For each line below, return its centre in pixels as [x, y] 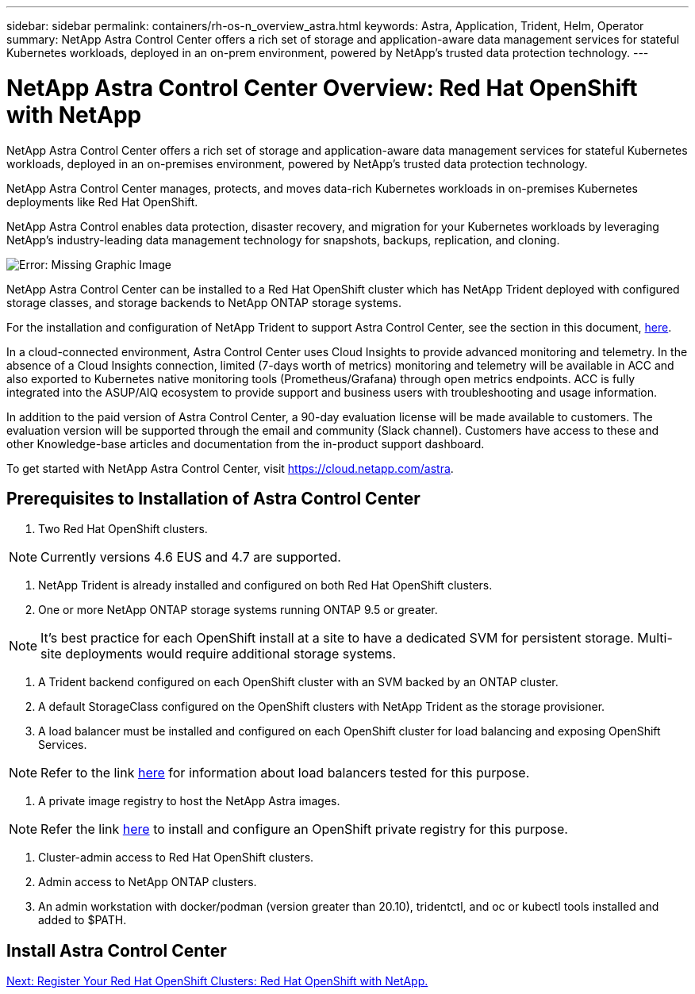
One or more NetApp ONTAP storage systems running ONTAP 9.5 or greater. [238, 610]
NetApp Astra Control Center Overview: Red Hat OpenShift [322, 88]
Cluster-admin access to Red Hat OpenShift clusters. [176, 858]
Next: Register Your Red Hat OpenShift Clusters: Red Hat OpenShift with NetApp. [217, 981]
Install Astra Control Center [117, 950]
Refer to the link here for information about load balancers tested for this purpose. [285, 773]
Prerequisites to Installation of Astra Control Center [213, 498]
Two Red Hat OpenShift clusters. [123, 529]
